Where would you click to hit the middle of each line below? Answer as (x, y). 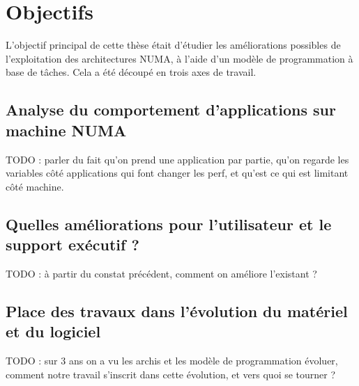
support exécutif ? (72, 244)
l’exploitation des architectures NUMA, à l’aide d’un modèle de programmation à (179, 58)
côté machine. (35, 186)
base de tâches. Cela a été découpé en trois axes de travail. (131, 72)
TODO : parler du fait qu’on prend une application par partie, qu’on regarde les (177, 159)
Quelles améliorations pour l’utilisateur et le (169, 224)
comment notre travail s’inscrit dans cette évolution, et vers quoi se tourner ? (171, 374)
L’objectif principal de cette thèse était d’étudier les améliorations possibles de (173, 45)
